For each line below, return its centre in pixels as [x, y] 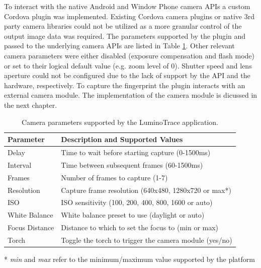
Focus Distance [31, 227]
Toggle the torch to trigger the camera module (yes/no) [147, 240]
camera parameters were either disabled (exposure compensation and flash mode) [129, 55]
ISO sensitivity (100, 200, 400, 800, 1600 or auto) [137, 202]
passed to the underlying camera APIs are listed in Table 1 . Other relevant [119, 46]
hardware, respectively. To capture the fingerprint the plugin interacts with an [125, 85]
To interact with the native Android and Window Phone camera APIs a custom [127, 6]
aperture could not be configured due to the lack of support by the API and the [127, 75]
